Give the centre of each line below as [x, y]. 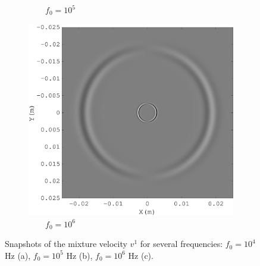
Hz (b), [79, 255]
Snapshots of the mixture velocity [66, 244]
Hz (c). [141, 255]
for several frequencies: [181, 244]
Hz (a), [18, 255]
